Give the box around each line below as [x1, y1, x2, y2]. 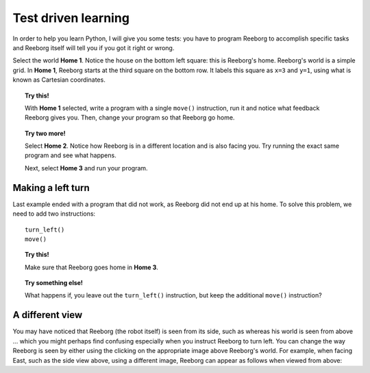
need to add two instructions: [12, 210, 96, 218]
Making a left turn [12, 182, 90, 194]
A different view [12, 309, 83, 321]
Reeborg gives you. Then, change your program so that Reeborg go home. [25, 113, 235, 122]
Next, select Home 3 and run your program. [25, 163, 148, 172]
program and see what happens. [25, 151, 116, 159]
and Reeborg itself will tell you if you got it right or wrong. [12, 43, 175, 52]
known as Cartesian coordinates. [12, 76, 106, 84]
